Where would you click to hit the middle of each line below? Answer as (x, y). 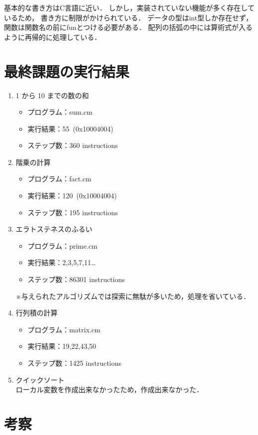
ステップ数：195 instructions (73, 212)
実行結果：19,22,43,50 (62, 346)
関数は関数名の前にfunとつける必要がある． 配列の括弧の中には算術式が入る (128, 27)
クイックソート (40, 379)
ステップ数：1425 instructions (75, 363)
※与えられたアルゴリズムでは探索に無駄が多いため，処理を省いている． (133, 296)
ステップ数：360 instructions (73, 145)
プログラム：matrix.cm (64, 329)
